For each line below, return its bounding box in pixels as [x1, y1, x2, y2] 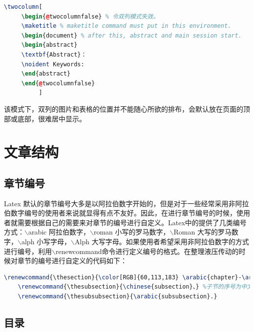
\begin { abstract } [21, 41, 78, 49]
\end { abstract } [21, 70, 71, 78]
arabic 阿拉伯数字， [28, 227, 90, 237]
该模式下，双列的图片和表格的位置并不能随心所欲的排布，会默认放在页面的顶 [4, 103, 250, 114]
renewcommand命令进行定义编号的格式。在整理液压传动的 [55, 246, 239, 256]
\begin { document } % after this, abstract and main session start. [21, 32, 242, 39]
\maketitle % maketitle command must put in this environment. [21, 22, 232, 30]
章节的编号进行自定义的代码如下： [17, 255, 127, 266]
